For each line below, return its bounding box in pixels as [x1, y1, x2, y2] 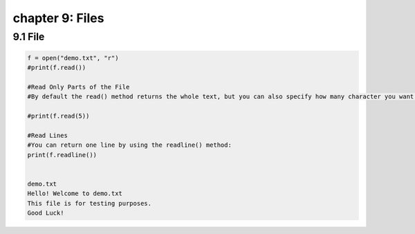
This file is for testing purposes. [27, 199, 152, 207]
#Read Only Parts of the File [27, 83, 130, 91]
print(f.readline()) [27, 151, 97, 159]
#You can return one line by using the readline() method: [27, 141, 232, 149]
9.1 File [12, 30, 45, 43]
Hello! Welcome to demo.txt [27, 190, 122, 197]
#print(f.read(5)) [27, 112, 90, 120]
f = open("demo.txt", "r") [27, 54, 119, 62]
